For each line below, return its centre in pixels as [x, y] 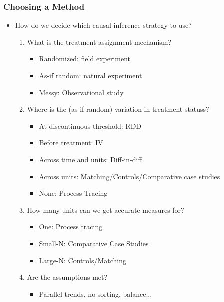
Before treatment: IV [71, 143]
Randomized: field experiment [85, 59]
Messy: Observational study [81, 92]
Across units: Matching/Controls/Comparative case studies [130, 176]
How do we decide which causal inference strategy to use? [103, 25]
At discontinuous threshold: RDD [90, 126]
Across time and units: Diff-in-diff [91, 159]
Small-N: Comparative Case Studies [94, 243]
